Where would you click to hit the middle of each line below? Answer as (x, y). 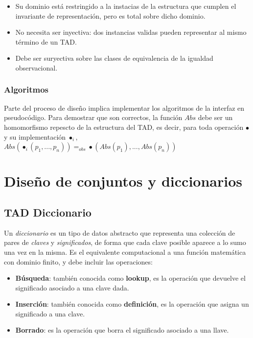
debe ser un (215, 117)
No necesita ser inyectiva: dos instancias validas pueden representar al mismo (131, 32)
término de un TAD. (46, 41)
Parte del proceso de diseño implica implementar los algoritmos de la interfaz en (124, 108)
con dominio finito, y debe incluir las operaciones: (78, 261)
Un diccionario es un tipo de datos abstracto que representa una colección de (120, 232)
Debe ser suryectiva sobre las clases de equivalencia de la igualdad (114, 58)
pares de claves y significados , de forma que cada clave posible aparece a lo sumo (125, 242)
